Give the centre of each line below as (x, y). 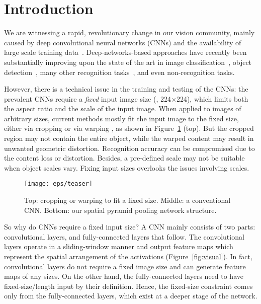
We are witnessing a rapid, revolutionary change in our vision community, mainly (129, 32)
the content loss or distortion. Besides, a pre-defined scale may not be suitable (124, 158)
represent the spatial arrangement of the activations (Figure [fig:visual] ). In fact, (128, 256)
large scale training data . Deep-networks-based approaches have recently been (125, 52)
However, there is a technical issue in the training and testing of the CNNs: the (126, 89)
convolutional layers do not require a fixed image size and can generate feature (125, 266)
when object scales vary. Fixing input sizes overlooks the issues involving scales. (127, 167)
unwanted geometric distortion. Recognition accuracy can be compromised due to (129, 148)
